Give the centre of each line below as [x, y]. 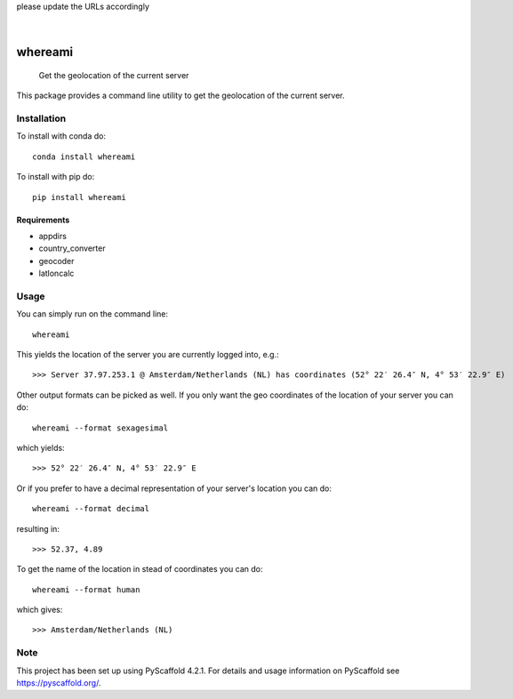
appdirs [52, 236]
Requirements [43, 220]
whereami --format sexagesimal [100, 428]
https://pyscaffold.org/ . [59, 683]
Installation [41, 118]
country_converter [72, 248]
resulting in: [38, 528]
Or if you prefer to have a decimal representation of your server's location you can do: [174, 488]
